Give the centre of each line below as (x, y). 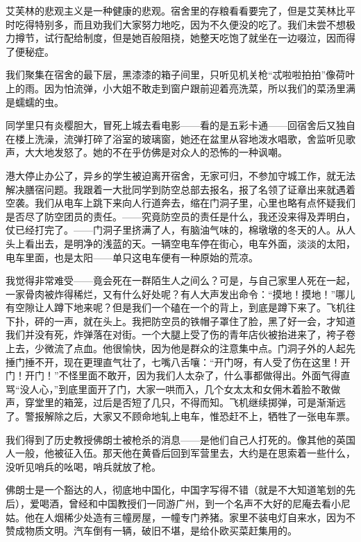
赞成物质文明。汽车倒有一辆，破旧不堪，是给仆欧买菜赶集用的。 (151, 531)
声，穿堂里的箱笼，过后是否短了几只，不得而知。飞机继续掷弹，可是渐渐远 (176, 402)
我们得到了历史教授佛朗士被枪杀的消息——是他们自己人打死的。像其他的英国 (180, 439)
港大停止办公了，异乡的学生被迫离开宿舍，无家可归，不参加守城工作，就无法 (180, 175)
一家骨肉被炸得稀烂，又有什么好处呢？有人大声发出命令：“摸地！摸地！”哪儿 (180, 294)
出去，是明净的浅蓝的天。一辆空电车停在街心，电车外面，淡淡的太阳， (195, 243)
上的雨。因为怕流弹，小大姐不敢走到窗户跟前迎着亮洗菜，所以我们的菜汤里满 (180, 88)
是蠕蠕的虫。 (35, 102)
